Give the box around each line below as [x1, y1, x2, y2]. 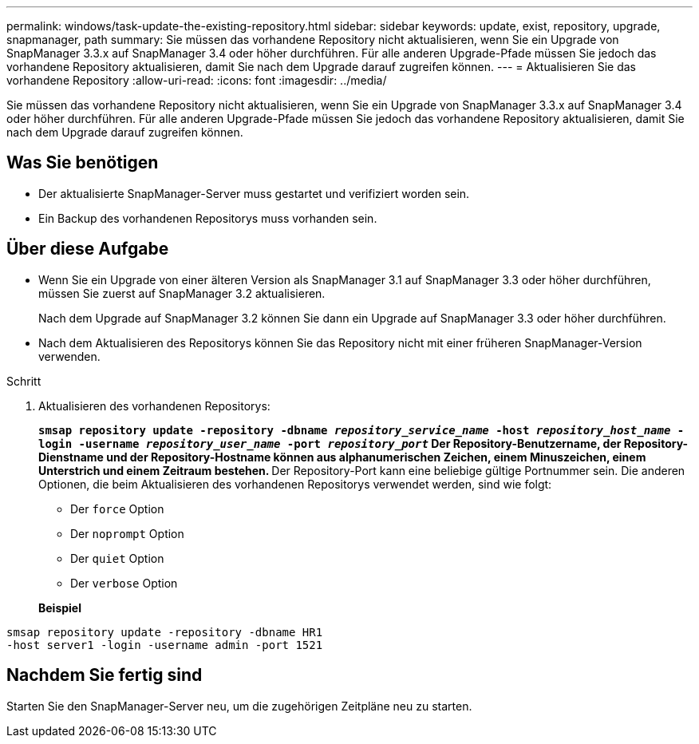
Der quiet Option [70, 551, 164, 565]
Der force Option [70, 501, 164, 516]
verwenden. [38, 349, 101, 363]
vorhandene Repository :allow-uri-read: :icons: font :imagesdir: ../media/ [6, 73, 387, 87]
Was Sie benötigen [6, 152, 159, 173]
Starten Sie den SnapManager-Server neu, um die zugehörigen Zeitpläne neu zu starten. [6, 698, 472, 713]
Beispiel [38, 600, 81, 615]
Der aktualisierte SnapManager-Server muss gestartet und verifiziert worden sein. [38, 186, 470, 200]
